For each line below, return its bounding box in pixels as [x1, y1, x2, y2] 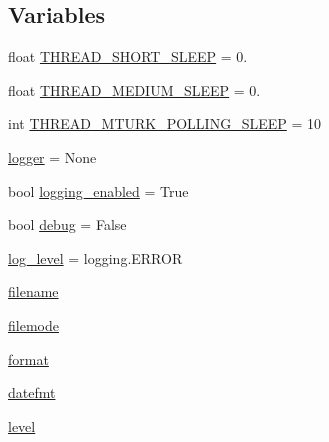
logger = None [8, 146, 97, 167]
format [8, 348, 49, 369]
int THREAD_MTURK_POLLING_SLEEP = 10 [8, 113, 322, 134]
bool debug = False [8, 214, 127, 235]
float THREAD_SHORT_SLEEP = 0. [8, 46, 248, 67]
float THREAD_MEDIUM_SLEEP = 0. [8, 79, 261, 100]
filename [8, 281, 59, 302]
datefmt [8, 382, 56, 403]
